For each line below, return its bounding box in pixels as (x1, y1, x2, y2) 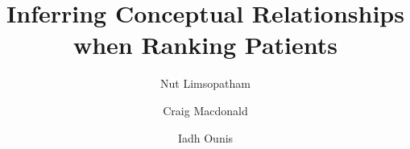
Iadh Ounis (177, 129, 234, 146)
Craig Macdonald (163, 101, 248, 118)
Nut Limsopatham (160, 75, 251, 92)
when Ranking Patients (72, 28, 338, 61)
